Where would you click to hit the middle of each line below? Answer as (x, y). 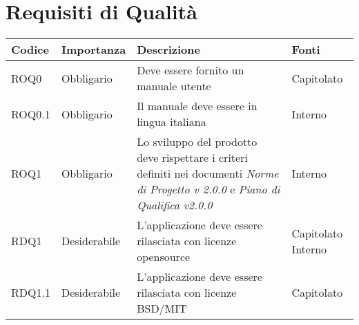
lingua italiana (172, 122)
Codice (30, 50)
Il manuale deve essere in (197, 106)
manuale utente (174, 86)
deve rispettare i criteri (192, 158)
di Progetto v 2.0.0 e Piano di (208, 189)
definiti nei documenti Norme (208, 174)
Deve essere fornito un (191, 70)
